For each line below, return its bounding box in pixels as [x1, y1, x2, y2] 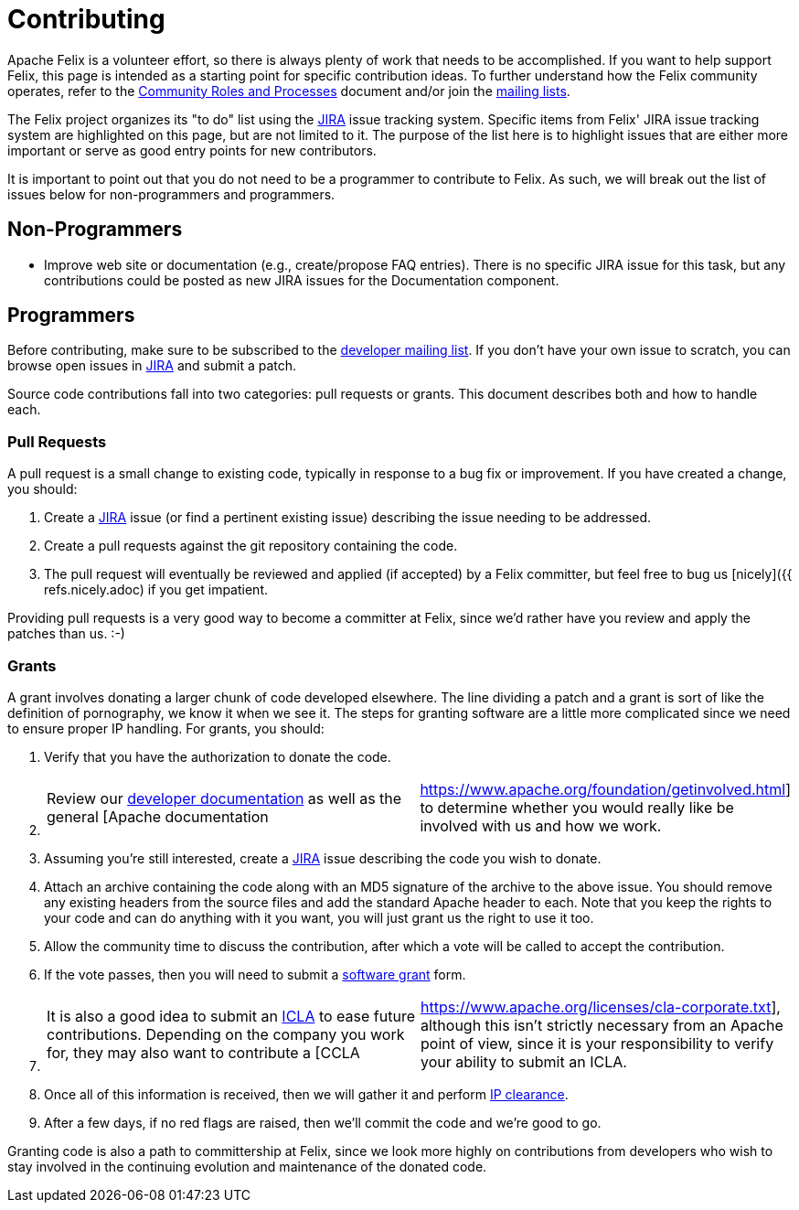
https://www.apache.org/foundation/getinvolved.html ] [420, 779, 791, 798]
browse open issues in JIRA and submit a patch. [7, 358, 297, 374]
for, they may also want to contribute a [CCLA [47, 1043, 360, 1062]
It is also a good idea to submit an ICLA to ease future [47, 1006, 415, 1025]
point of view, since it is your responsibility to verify [421, 1033, 774, 1053]
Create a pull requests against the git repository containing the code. [44, 538, 458, 554]
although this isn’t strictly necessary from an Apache [421, 1015, 783, 1034]
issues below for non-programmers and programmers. [7, 186, 336, 202]
